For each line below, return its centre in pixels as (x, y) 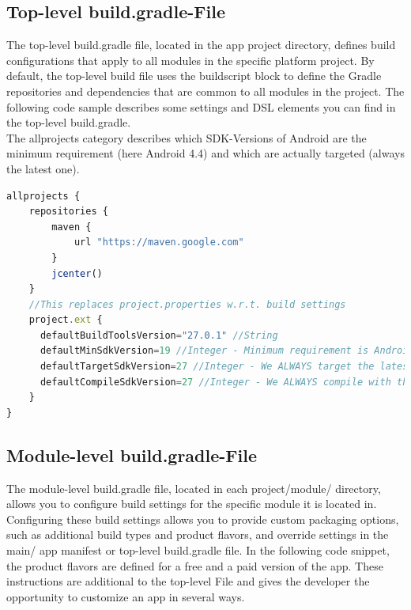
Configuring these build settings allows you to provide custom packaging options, (203, 519)
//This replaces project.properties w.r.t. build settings (187, 304)
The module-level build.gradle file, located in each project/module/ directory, (194, 488)
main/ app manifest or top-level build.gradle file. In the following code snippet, (198, 550)
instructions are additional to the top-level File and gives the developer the (188, 581)
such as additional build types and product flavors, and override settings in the (198, 534)
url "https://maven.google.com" (159, 242)
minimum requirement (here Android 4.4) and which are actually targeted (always (205, 153)
